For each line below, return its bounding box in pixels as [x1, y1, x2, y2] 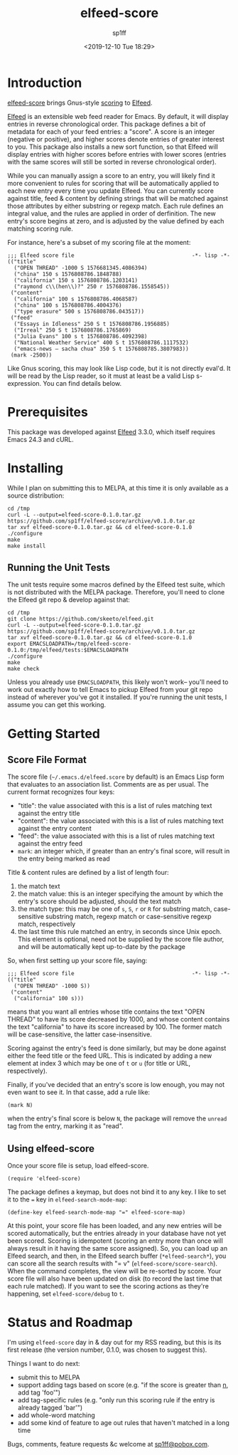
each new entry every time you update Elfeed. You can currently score [7, 187, 215, 195]
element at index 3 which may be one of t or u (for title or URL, [7, 1059, 190, 1068]
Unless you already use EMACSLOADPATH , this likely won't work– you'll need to [7, 678, 229, 686]
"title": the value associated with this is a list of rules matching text [17, 802, 212, 810]
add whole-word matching [17, 1411, 96, 1419]
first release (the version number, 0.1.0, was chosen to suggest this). [7, 1345, 207, 1354]
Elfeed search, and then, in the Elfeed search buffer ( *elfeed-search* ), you [7, 1251, 227, 1261]
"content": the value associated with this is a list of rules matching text [17, 816, 224, 825]
